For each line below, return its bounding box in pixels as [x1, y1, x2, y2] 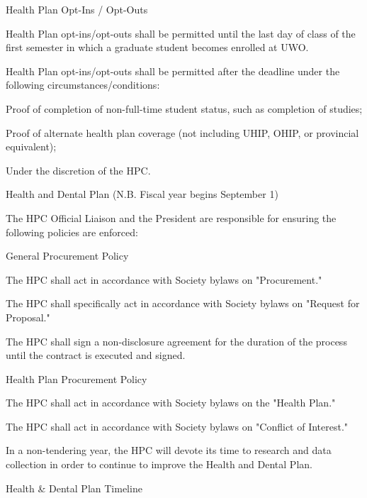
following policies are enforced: [6, 224, 138, 239]
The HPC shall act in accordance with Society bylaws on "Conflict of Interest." [6, 419, 349, 433]
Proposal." [6, 309, 50, 324]
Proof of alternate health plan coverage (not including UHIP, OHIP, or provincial [6, 125, 359, 140]
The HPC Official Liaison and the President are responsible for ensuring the [6, 210, 337, 225]
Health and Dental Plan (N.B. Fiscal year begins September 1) [6, 187, 278, 201]
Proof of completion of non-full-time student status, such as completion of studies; [6, 101, 363, 116]
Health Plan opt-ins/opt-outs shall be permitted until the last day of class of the [6, 26, 356, 40]
